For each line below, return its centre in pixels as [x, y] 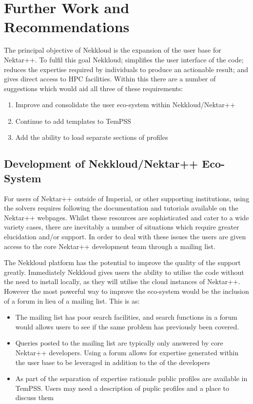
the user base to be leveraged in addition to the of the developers [113, 362]
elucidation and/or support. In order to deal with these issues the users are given [125, 237]
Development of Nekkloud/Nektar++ [101, 164]
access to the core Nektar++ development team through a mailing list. [110, 246]
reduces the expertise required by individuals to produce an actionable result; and [126, 69]
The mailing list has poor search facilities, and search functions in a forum [126, 317]
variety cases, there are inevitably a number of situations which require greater [122, 227]
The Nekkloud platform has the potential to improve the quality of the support [122, 262]
